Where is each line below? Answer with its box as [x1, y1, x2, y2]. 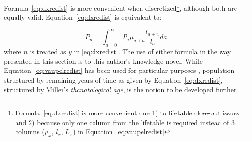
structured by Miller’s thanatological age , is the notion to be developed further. [4, 84, 238, 94]
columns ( [15, 127, 45, 137]
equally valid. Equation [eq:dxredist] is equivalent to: [4, 12, 162, 22]
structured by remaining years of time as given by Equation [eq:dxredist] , [4, 74, 223, 85]
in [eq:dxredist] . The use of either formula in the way [74, 46, 231, 56]
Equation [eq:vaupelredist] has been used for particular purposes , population [4, 65, 235, 75]
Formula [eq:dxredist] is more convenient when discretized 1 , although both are [4, 1, 237, 13]
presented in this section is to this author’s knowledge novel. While [4, 56, 203, 66]
